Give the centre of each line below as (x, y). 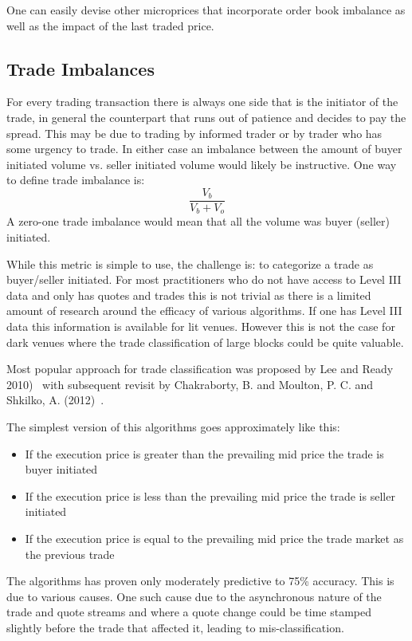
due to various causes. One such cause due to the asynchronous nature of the (194, 596)
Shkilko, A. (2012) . (55, 400)
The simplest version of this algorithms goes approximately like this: (173, 427)
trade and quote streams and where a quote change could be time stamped (189, 612)
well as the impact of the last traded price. (110, 25)
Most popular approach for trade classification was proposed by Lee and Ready (200, 369)
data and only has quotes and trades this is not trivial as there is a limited (189, 295)
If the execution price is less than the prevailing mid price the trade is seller (210, 495)
